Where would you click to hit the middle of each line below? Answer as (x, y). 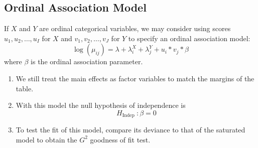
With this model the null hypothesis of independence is (101, 105)
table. (25, 88)
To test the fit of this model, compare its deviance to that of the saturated (131, 130)
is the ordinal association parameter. (87, 61)
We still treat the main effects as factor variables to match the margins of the (135, 78)
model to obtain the (46, 139)
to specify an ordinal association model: (189, 38)
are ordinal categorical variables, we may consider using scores (135, 28)
